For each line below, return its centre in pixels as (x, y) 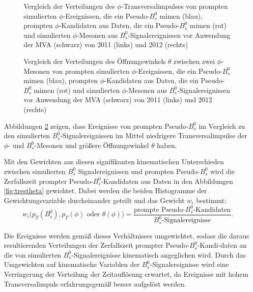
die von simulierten (33, 254)
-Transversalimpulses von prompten (174, 6)
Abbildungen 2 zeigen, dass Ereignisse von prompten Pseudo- (96, 126)
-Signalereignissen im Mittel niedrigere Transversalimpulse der (154, 135)
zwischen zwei (194, 61)
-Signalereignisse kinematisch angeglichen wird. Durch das (159, 254)
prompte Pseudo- (159, 210)
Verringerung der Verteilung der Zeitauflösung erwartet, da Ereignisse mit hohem (126, 274)
